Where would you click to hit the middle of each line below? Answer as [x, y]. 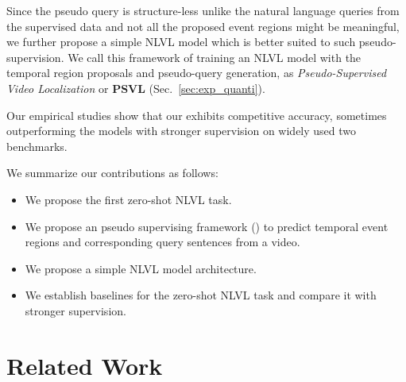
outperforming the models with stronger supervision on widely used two [182, 131]
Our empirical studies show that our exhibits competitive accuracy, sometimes [197, 115]
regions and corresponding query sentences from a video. [162, 242]
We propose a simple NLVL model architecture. [141, 268]
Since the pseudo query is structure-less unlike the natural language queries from [203, 10]
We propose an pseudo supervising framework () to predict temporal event [207, 226]
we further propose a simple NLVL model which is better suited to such [181, 42]
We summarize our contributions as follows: [112, 173]
